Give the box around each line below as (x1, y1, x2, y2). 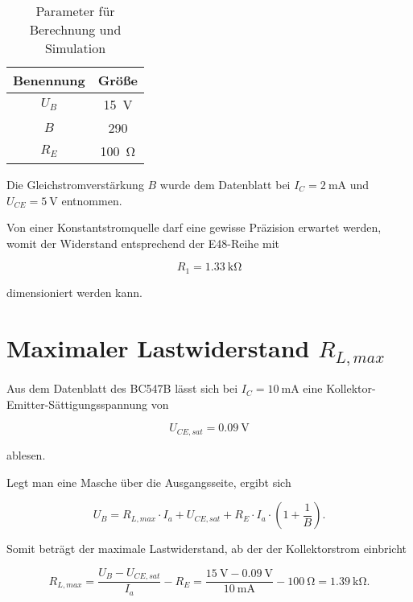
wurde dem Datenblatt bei (159, 176, 291, 192)
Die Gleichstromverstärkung (6, 176, 144, 192)
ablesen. (6, 446, 46, 463)
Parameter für (35, 2, 115, 20)
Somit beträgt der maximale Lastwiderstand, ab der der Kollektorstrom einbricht (6, 540, 407, 557)
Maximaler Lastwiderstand (6, 331, 310, 364)
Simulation (44, 39, 106, 57)
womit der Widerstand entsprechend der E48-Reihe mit (6, 234, 280, 251)
